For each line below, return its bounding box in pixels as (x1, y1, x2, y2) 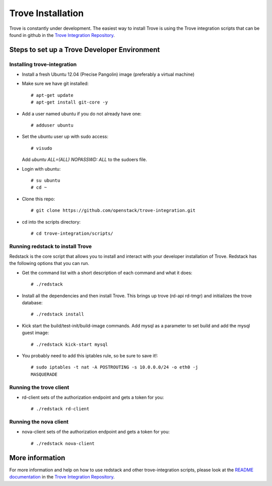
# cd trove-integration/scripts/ (31, 230, 113, 236)
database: (22, 300, 43, 306)
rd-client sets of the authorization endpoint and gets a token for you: (22, 394, 164, 400)
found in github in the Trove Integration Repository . (9, 32, 115, 38)
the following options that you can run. (9, 260, 90, 266)
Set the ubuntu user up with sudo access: (22, 134, 108, 140)
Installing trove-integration (9, 61, 77, 68)
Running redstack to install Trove (9, 243, 92, 250)
